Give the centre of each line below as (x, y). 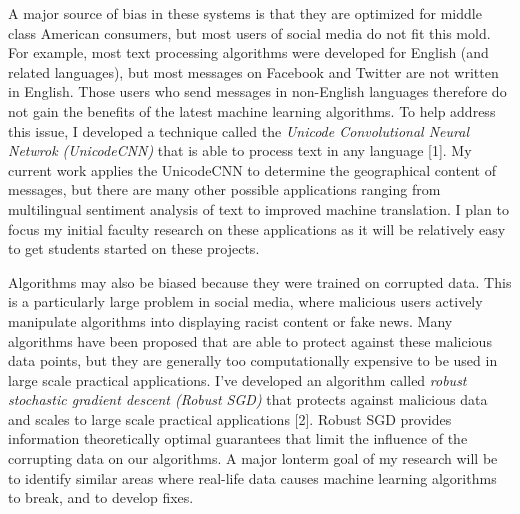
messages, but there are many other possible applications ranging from (224, 189)
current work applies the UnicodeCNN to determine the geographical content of (252, 169)
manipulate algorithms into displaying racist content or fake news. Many (230, 320)
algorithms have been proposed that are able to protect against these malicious (250, 340)
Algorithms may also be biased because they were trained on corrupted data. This (260, 281)
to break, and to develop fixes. (101, 497)
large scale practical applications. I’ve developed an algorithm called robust (237, 379)
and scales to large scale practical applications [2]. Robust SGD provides (230, 418)
